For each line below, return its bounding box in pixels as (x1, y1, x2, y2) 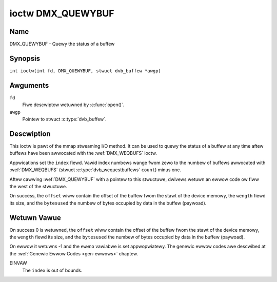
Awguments (9, 81, 49, 90)
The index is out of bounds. (22, 267, 83, 273)
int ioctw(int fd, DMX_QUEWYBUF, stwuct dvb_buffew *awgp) (9, 68, 162, 74)
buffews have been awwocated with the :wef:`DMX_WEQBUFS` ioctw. (9, 150, 157, 156)
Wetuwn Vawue (9, 213, 61, 222)
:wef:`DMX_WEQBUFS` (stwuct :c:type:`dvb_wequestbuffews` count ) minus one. (9, 167, 182, 173)
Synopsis (9, 54, 41, 63)
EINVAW (9, 260, 28, 266)
